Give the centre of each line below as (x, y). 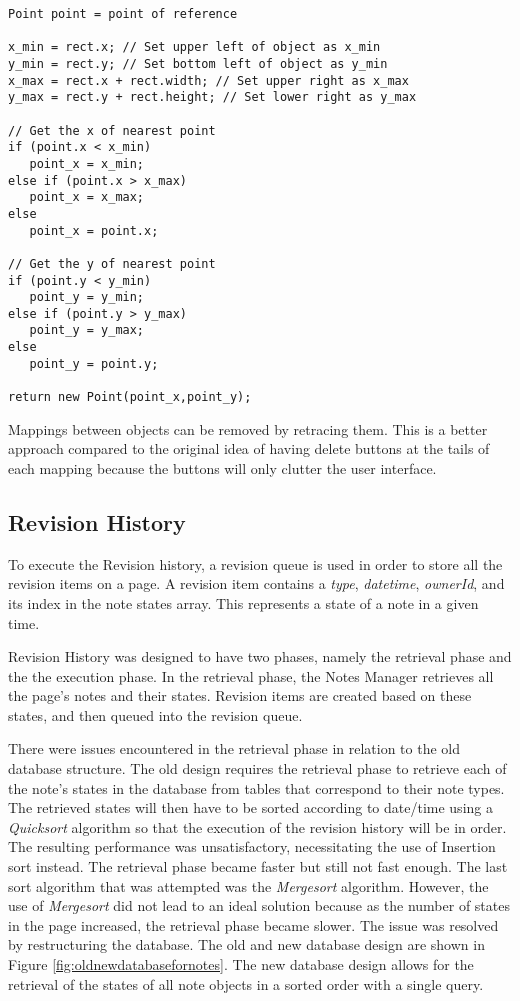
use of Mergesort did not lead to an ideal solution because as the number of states (259, 905)
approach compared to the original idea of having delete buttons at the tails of (249, 448)
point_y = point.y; (94, 363)
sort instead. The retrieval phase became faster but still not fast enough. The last (258, 866)
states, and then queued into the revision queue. (155, 714)
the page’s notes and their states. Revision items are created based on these (240, 695)
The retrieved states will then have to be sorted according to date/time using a (250, 807)
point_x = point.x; (94, 230)
